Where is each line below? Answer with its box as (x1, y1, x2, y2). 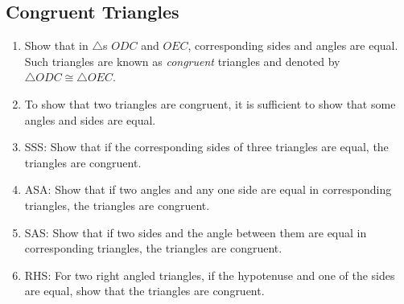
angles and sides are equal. (24, 111, 156, 128)
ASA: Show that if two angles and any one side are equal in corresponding (24, 181, 392, 198)
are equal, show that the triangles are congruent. (24, 282, 265, 299)
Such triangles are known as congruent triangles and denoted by (24, 52, 340, 69)
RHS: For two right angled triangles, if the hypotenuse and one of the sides (24, 266, 395, 283)
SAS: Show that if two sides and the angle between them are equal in (24, 224, 367, 240)
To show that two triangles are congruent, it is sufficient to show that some (24, 95, 396, 112)
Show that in (24, 37, 89, 54)
